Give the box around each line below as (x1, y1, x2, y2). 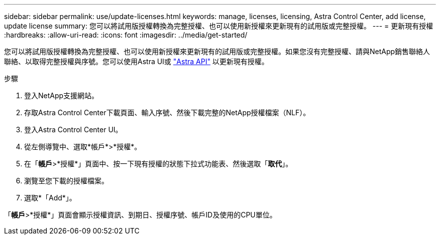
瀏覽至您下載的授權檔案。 (24, 176, 108, 185)
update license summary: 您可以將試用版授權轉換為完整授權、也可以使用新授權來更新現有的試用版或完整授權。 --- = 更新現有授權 (4, 22, 433, 30)
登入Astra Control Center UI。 (24, 125, 123, 134)
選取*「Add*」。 (24, 193, 76, 202)
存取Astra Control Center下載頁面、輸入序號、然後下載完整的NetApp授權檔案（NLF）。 (24, 108, 310, 117)
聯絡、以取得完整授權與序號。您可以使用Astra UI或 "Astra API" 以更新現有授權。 (4, 57, 269, 66)
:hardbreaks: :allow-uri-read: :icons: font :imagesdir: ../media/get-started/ (4, 31, 248, 39)
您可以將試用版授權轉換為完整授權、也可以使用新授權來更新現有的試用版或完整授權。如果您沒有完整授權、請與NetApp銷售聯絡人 (4, 47, 430, 56)
